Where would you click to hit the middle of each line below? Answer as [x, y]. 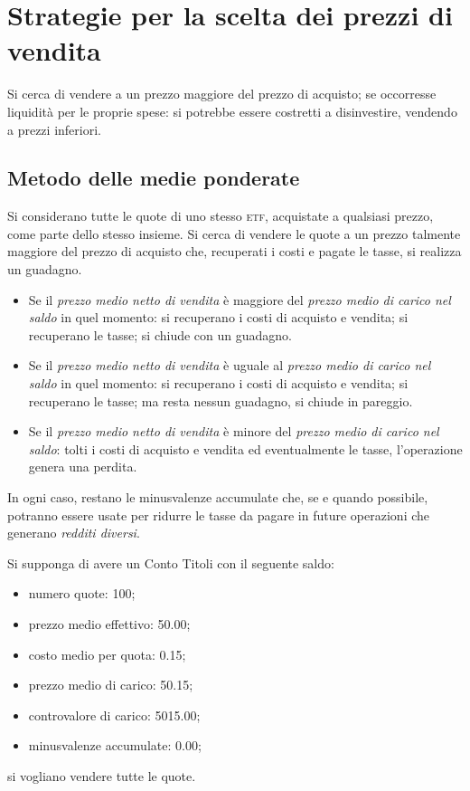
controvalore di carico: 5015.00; [114, 715]
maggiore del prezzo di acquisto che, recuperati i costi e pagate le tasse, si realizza [235, 251]
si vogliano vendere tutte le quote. [102, 775]
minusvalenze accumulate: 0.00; [115, 745]
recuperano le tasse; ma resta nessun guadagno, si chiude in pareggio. [221, 400]
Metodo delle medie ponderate [154, 178]
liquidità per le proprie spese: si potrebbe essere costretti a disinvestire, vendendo [232, 111]
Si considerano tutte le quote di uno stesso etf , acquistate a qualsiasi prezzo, [221, 216]
